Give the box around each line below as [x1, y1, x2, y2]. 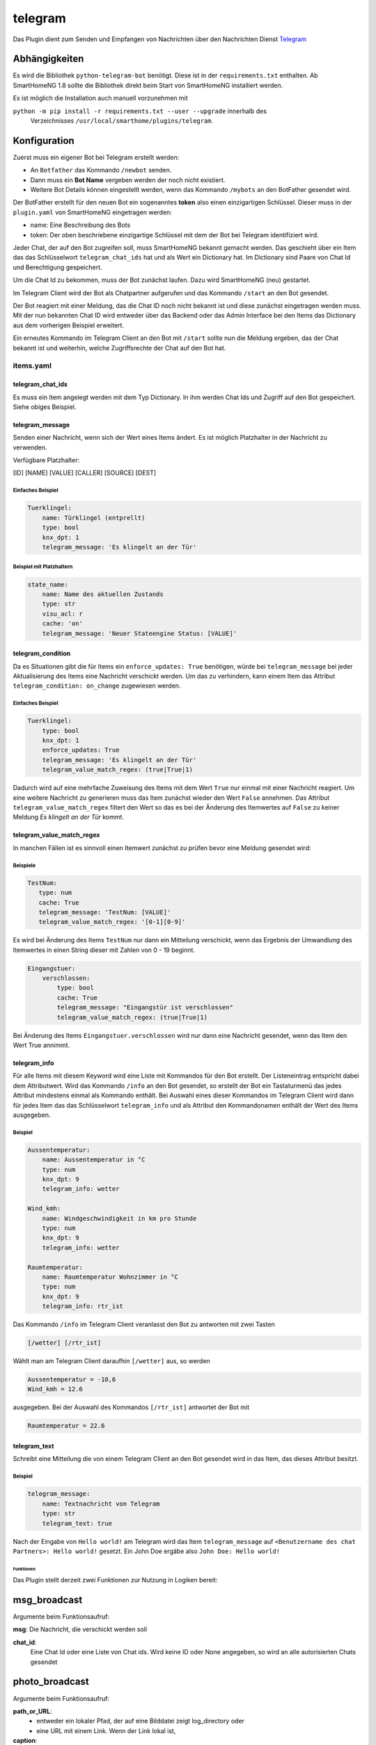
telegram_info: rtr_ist [42, 1302, 123, 1310]
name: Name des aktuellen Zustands [42, 590, 164, 598]
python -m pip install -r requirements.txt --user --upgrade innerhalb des [13, 107, 267, 115]
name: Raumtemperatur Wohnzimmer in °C [42, 1272, 179, 1281]
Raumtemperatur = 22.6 [27, 1422, 105, 1430]
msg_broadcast [13, 1594, 83, 1605]
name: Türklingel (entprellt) [42, 514, 146, 521]
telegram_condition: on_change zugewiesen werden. [13, 681, 181, 690]
